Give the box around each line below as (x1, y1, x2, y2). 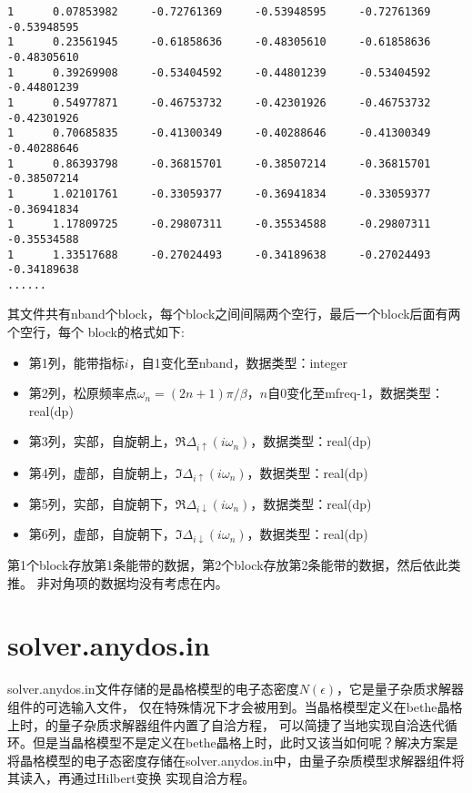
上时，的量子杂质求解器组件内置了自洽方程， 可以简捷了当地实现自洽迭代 (7, 715, 445, 734)
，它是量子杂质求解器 (336, 679, 465, 698)
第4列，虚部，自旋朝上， (28, 463, 176, 482)
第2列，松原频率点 (28, 383, 137, 402)
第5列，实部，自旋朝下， (28, 493, 176, 513)
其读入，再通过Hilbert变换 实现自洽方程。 (7, 768, 256, 788)
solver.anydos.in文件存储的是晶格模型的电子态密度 (7, 679, 299, 698)
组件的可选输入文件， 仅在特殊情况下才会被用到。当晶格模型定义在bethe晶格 (7, 696, 463, 716)
